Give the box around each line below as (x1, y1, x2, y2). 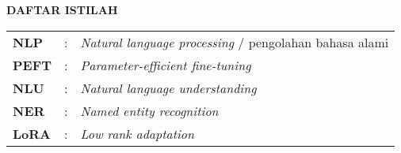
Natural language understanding (80, 78, 257, 97)
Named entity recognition (80, 101, 219, 120)
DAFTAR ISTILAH (6, 2, 118, 17)
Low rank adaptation (80, 124, 195, 143)
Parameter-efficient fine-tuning (80, 55, 251, 74)
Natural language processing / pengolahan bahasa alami (80, 32, 389, 51)
